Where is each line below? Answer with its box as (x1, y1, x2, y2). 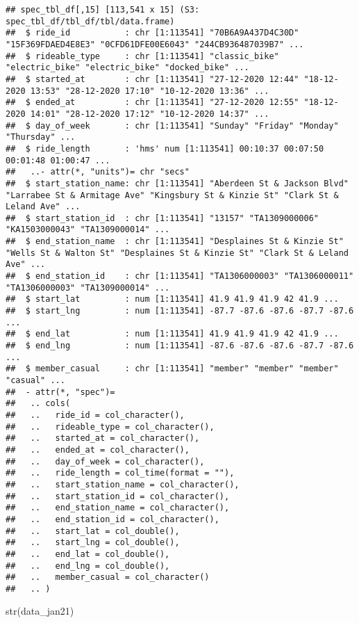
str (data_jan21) (6, 604, 74, 618)
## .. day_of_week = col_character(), (6, 456, 205, 467)
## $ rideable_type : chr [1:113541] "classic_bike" (6, 51, 279, 61)
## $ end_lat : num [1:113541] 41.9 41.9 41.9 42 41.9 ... (6, 329, 339, 339)
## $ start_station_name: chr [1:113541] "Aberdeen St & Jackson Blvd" (6, 178, 349, 188)
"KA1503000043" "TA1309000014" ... (6, 225, 170, 235)
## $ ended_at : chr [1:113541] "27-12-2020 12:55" (6, 97, 299, 108)
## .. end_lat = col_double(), (6, 549, 170, 559)
